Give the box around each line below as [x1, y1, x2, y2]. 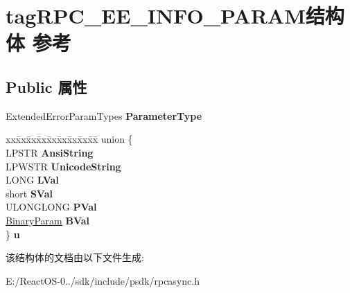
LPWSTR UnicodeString [6, 159, 121, 173]
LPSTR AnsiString [6, 145, 94, 159]
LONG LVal [6, 172, 59, 187]
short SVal [6, 186, 53, 200]
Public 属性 [6, 76, 87, 97]
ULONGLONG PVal [6, 199, 97, 214]
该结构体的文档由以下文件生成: [6, 250, 144, 265]
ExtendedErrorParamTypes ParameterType [6, 108, 202, 123]
